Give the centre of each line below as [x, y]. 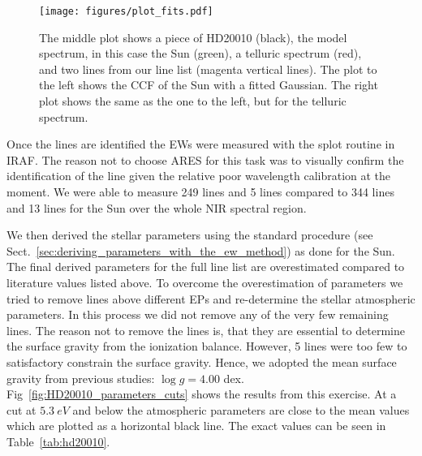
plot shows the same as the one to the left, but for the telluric [193, 101]
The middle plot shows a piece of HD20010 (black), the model [193, 37]
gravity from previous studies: [81, 378]
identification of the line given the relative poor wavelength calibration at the [199, 176]
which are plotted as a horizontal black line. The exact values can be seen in [196, 426]
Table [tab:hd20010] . [58, 441]
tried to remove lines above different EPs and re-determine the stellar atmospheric [211, 298]
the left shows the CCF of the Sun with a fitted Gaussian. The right [209, 85]
